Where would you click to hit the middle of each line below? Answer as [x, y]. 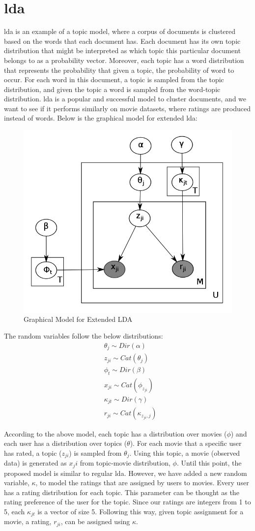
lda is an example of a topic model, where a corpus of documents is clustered [120, 31]
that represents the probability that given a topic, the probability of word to [119, 70]
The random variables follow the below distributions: [84, 336]
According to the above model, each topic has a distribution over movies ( [115, 433]
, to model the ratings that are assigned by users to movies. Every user [142, 483]
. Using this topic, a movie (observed [185, 453]
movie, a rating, [28, 521]
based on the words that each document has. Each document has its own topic [122, 41]
